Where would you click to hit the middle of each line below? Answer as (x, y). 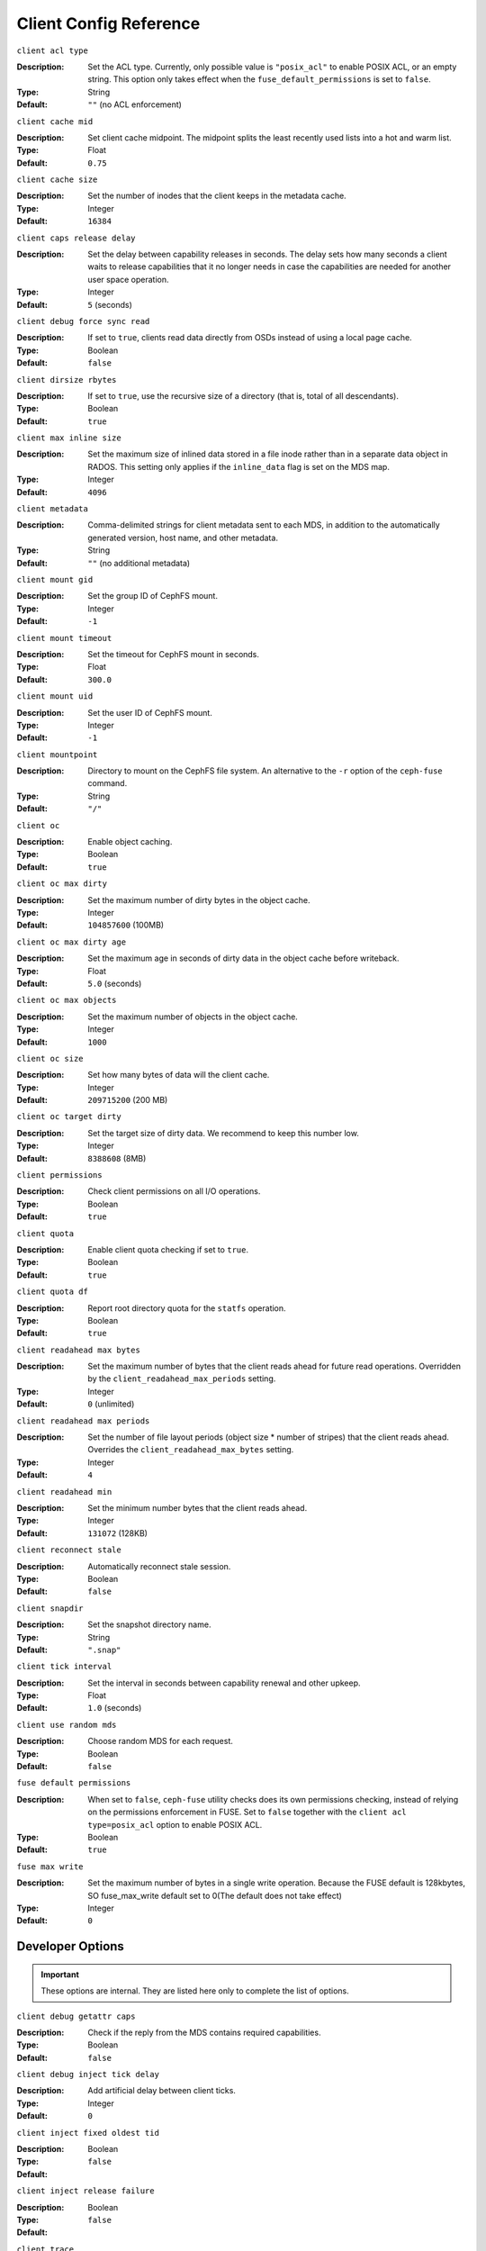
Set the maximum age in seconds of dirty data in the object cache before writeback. (243, 958)
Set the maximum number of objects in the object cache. (193, 1017)
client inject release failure (85, 2191)
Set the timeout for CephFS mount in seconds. (174, 654)
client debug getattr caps (76, 2016)
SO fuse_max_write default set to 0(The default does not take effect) (215, 1895)
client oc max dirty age (71, 942)
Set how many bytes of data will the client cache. (179, 1075)
